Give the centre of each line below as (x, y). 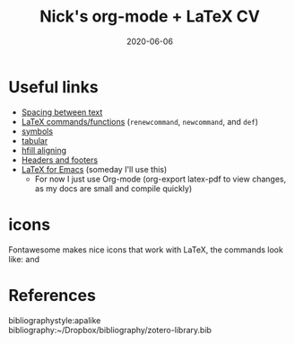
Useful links (54, 87)
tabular (35, 140)
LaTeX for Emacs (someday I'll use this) (94, 169)
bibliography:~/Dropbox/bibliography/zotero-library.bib (110, 330)
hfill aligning (44, 150)
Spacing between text (62, 112)
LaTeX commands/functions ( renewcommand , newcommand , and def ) (140, 121)
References (52, 295)
